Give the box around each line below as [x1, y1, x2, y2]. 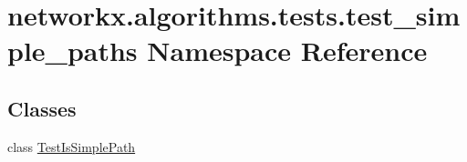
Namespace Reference [147, 32, 428, 69]
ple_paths [7, 32, 138, 69]
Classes [7, 94, 77, 122]
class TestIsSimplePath [7, 137, 136, 156]
